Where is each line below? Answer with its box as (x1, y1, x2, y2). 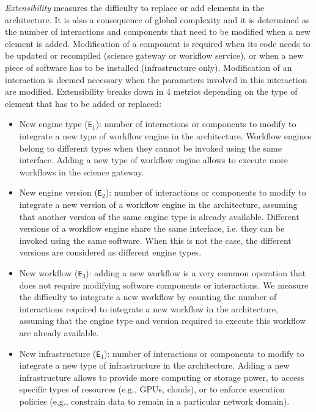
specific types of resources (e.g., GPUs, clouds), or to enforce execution (19, 383, 285, 395)
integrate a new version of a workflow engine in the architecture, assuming (19, 198, 298, 211)
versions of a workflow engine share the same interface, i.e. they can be (19, 222, 285, 235)
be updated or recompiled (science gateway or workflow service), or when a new (5, 49, 304, 62)
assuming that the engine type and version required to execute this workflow (19, 314, 306, 327)
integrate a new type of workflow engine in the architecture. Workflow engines (19, 130, 312, 142)
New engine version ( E (19, 186, 103, 199)
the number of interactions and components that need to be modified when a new (5, 25, 310, 38)
